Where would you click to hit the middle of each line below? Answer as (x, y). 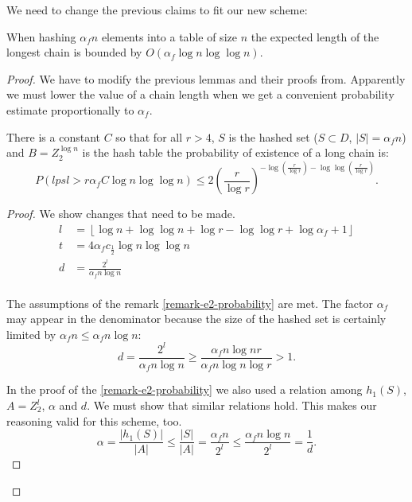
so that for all (149, 136)
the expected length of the (315, 36)
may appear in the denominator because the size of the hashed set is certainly (196, 319)
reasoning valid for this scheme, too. (94, 420)
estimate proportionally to (70, 109)
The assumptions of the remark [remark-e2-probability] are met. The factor (190, 303)
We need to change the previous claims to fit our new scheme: (157, 10)
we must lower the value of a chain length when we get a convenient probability (200, 94)
